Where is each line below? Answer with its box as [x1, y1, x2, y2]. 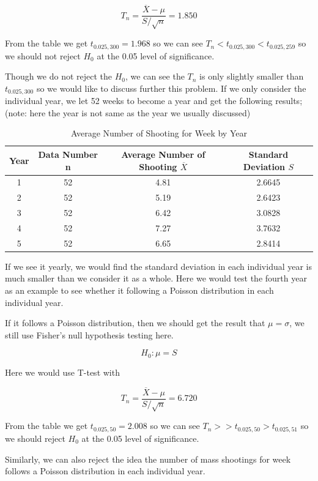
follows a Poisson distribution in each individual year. [5, 464, 205, 477]
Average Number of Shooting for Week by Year [71, 127, 247, 140]
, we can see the [125, 70, 185, 83]
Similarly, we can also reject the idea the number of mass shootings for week [5, 452, 291, 465]
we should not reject [5, 49, 81, 62]
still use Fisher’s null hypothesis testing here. [5, 328, 174, 341]
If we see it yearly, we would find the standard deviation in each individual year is [5, 259, 312, 272]
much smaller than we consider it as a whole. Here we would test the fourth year [5, 272, 307, 285]
